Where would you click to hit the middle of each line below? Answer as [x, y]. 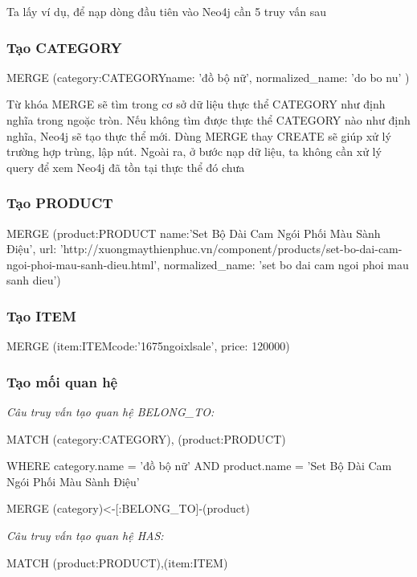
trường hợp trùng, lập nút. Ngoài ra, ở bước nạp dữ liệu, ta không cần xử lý [194, 151]
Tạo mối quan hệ [62, 381]
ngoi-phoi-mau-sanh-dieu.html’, [84, 264]
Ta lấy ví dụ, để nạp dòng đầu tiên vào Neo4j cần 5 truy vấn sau [166, 11]
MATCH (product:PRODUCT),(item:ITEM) [117, 562]
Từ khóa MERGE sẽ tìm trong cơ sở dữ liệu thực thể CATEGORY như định [196, 104]
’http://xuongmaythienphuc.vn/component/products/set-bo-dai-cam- [231, 249]
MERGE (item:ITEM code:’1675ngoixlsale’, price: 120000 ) [148, 346]
